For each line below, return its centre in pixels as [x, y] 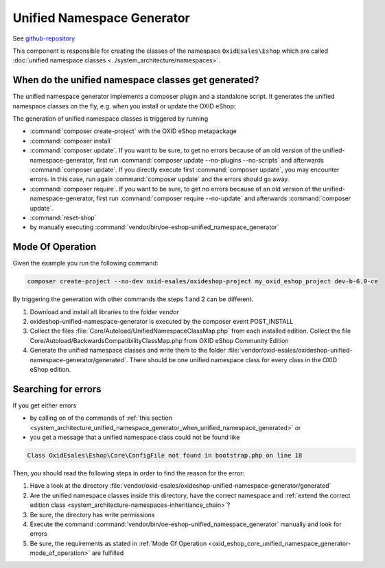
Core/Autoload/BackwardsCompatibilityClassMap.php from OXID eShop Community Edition [159, 340]
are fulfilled [108, 553]
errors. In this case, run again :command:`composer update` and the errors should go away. [160, 179]
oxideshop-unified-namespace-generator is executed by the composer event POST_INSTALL [162, 321]
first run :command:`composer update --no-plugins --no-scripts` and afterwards [210, 160]
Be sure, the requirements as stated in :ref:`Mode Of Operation [118, 543]
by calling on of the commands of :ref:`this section [101, 418]
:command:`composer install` [71, 141]
